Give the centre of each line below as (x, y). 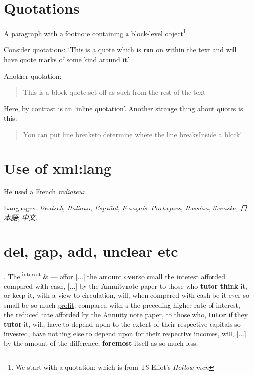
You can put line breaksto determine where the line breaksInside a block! (133, 134)
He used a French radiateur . (46, 191)
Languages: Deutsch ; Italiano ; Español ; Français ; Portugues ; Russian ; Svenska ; (121, 208)
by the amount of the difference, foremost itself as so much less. (101, 343)
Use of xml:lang (58, 168)
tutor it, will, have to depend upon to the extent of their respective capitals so (122, 324)
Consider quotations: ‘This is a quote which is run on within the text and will (120, 50)
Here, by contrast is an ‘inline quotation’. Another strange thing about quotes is (124, 108)
